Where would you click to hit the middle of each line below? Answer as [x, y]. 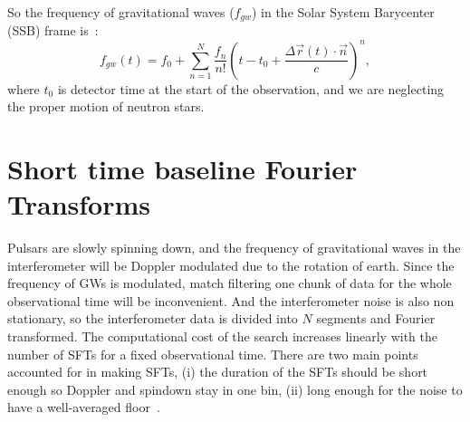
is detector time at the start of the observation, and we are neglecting [251, 88]
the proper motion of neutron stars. [106, 106]
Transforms [79, 204]
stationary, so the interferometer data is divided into [153, 318]
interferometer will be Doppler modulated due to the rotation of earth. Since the [231, 265]
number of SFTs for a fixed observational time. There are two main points [213, 354]
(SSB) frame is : [53, 30]
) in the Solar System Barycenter [343, 12]
